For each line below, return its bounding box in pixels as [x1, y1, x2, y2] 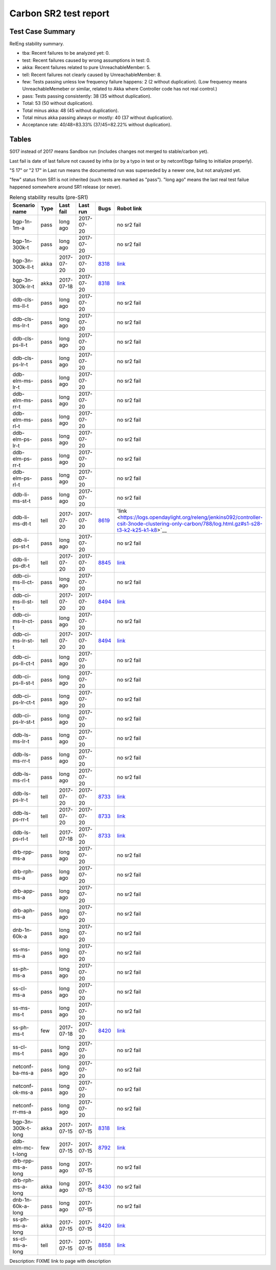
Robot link [117, 205, 143, 212]
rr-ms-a [12, 1108, 32, 1115]
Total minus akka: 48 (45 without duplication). [22, 107, 119, 114]
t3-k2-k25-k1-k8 [117, 526, 157, 533]
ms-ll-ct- [12, 578, 34, 586]
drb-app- [12, 887, 35, 895]
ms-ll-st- [12, 598, 34, 605]
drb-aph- [12, 907, 35, 914]
